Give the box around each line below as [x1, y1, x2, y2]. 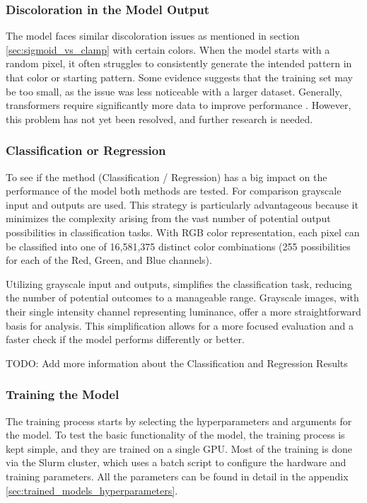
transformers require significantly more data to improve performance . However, [6, 98, 351, 112]
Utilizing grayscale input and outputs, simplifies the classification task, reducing [6, 276, 352, 291]
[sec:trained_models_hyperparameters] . [6, 482, 178, 497]
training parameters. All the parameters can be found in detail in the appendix [6, 468, 349, 483]
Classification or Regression [6, 141, 166, 159]
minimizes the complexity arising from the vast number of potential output [6, 211, 331, 226]
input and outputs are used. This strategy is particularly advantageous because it [6, 197, 359, 212]
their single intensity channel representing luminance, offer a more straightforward [6, 303, 361, 318]
